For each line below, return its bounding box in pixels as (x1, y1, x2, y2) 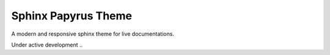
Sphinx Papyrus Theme (11, 9, 133, 22)
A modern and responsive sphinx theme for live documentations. (11, 30, 174, 37)
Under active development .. (11, 41, 83, 48)
